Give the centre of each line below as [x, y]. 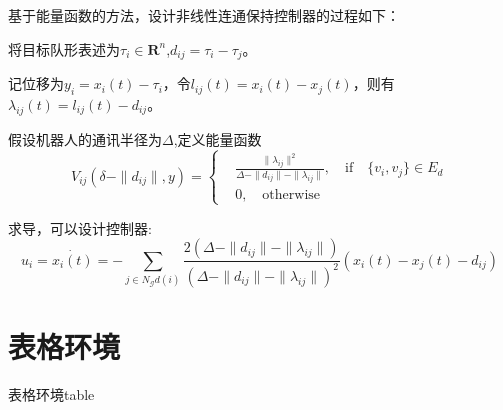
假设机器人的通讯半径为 [85, 138]
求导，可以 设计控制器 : [80, 227]
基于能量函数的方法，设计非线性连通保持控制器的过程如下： [204, 15]
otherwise [291, 194]
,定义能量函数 [217, 138]
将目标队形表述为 [64, 48]
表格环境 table [51, 393]
